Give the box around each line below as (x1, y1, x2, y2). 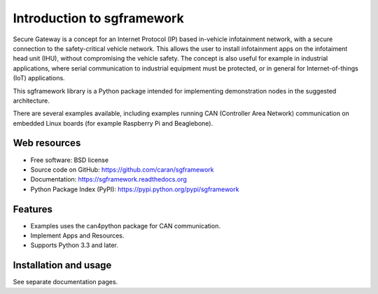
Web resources (13, 137, 81, 149)
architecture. (13, 96, 50, 105)
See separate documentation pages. (13, 278, 118, 286)
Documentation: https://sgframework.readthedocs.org (30, 175, 187, 184)
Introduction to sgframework (13, 10, 185, 26)
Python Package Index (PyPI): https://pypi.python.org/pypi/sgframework (30, 185, 239, 193)
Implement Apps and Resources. (30, 231, 125, 240)
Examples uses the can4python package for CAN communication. (30, 221, 220, 230)
